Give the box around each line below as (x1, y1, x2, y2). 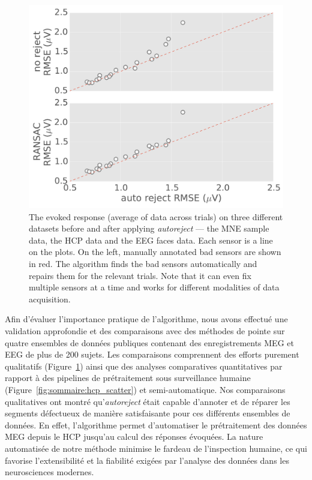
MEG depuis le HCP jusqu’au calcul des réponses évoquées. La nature (5, 430, 263, 443)
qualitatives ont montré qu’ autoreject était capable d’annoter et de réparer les (5, 395, 290, 407)
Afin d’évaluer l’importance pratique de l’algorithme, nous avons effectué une (5, 313, 288, 325)
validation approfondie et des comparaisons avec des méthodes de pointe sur (5, 325, 285, 337)
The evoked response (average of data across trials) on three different (29, 210, 283, 223)
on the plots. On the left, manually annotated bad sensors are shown (29, 245, 281, 258)
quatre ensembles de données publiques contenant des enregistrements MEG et (5, 336, 294, 349)
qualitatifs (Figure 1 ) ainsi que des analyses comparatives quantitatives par (5, 359, 283, 372)
